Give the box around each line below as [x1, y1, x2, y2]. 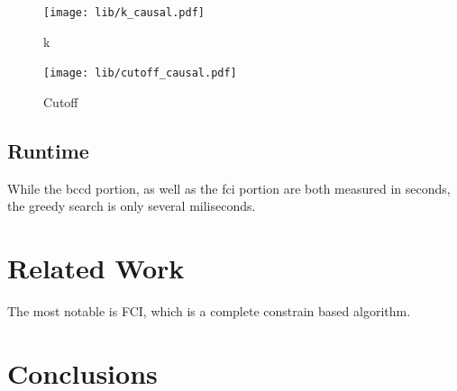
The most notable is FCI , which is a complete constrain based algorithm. [7, 302, 411, 321]
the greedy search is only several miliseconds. [7, 196, 256, 215]
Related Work [7, 250, 185, 286]
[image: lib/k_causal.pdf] [43, 6, 205, 19]
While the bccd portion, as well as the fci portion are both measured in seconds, [7, 178, 451, 197]
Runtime [7, 136, 89, 164]
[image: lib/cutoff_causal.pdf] [43, 67, 237, 80]
